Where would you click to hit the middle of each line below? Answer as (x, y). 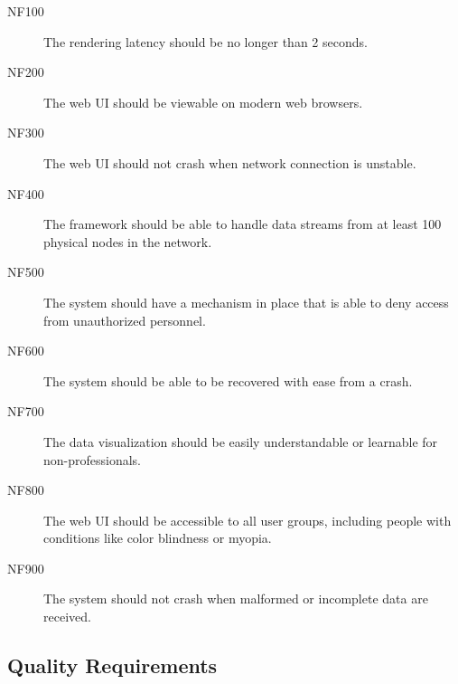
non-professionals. (93, 459)
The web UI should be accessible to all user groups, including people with (248, 520)
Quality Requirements (112, 665)
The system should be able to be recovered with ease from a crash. (228, 380)
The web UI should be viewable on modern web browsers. (203, 102)
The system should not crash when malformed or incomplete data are (236, 598)
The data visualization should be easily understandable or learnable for (241, 441)
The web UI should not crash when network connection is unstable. (230, 162)
